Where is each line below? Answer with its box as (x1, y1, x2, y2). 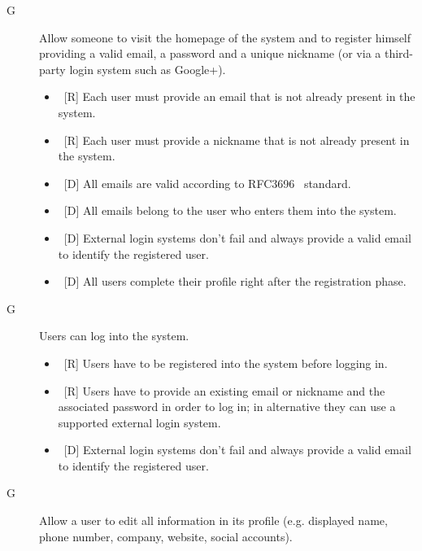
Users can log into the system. (39, 327, 189, 344)
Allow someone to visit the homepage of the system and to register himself (39, 28, 411, 46)
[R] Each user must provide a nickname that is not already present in (63, 131, 410, 148)
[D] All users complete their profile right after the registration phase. (63, 273, 407, 290)
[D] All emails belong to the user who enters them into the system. (63, 202, 397, 219)
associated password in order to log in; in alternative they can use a (58, 398, 396, 415)
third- (384, 45, 414, 62)
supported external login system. (58, 413, 221, 431)
